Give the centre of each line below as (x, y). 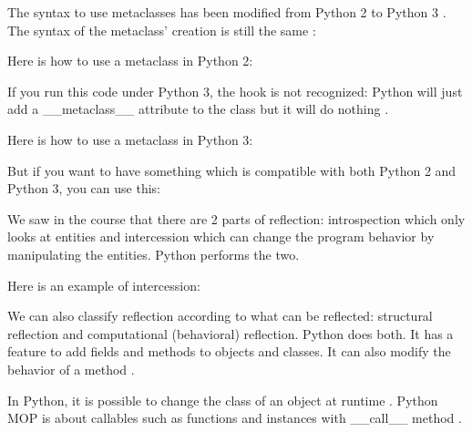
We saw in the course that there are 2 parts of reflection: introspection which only (236, 218)
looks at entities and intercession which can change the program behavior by (221, 237)
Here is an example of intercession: (104, 285)
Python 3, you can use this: (84, 188)
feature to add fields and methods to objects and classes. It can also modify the (229, 351)
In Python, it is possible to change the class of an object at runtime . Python (223, 400)
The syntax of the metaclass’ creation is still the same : (162, 30)
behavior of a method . (71, 369)
